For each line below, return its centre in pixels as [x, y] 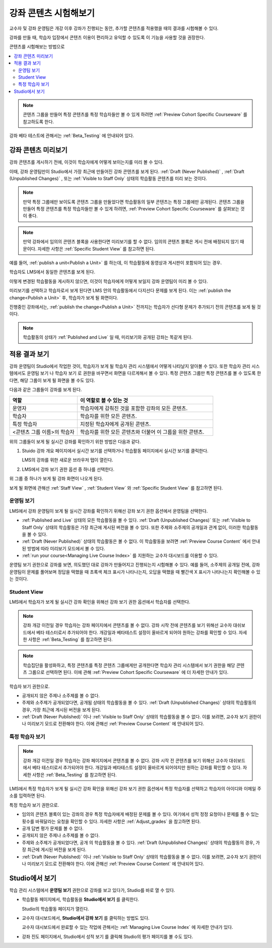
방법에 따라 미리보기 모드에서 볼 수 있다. [66, 548]
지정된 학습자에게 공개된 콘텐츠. [115, 424]
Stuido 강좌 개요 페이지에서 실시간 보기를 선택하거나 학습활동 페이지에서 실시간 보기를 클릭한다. [115, 451]
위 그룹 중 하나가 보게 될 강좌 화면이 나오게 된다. [56, 479]
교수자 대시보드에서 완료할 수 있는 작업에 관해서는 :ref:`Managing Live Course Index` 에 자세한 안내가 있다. [128, 927]
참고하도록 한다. [39, 122]
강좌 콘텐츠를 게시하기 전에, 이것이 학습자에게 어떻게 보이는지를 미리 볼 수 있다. [86, 162]
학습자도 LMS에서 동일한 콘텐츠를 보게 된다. [52, 272]
